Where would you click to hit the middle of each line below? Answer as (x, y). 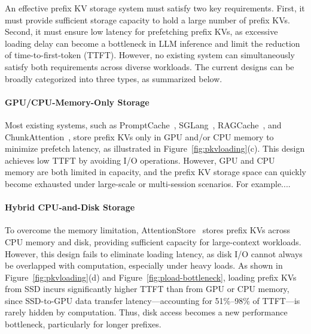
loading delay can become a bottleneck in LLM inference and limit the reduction (153, 43)
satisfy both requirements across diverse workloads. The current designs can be (150, 66)
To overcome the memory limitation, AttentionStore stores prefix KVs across (147, 230)
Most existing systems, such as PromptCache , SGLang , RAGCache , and (143, 124)
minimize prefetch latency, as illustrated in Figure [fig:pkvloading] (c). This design (155, 148)
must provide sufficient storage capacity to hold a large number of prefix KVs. (147, 19)
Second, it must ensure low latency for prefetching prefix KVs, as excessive (141, 31)
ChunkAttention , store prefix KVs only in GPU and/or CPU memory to (139, 136)
